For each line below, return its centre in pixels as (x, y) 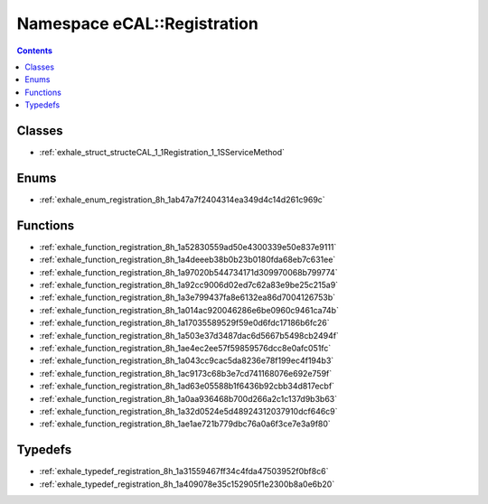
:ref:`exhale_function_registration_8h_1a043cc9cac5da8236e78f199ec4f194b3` (187, 360)
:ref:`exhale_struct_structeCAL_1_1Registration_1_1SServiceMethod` (162, 153)
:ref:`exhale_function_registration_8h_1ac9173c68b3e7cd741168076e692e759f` (186, 373)
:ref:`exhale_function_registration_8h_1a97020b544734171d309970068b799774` (188, 272)
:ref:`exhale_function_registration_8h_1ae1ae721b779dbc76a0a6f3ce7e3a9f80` (185, 424)
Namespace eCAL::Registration (138, 23)
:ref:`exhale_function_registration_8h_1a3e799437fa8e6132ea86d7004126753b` (188, 297)
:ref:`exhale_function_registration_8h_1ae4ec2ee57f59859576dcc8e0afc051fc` (185, 348)
